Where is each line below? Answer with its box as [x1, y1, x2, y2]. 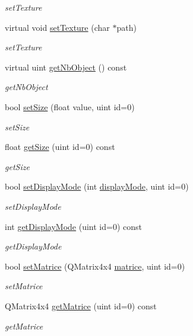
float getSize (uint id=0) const [5, 140, 115, 153]
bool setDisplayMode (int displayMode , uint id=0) [5, 180, 189, 193]
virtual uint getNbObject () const [5, 60, 127, 73]
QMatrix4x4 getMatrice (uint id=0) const [5, 299, 157, 312]
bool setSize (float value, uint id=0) [5, 100, 135, 113]
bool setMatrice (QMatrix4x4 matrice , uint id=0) [5, 260, 185, 272]
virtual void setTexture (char [5, 21, 110, 33]
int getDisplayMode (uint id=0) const [5, 220, 142, 232]
